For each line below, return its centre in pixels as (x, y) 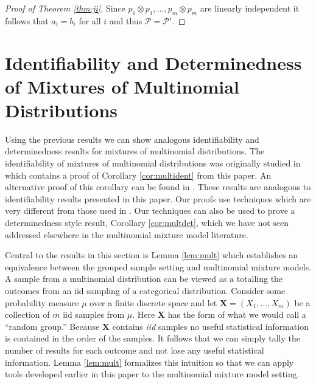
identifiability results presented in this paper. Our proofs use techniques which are (158, 198)
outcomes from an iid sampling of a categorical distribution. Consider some (145, 291)
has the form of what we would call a (237, 314)
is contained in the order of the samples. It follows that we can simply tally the (153, 338)
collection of (27, 314)
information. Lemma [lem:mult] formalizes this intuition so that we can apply (149, 362)
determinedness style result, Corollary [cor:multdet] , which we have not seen (147, 223)
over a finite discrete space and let (153, 302)
